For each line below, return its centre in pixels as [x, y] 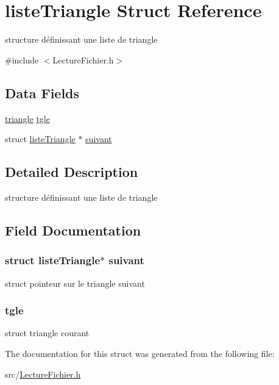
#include [22, 59]
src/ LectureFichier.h [43, 374]
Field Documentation [73, 230]
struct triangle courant [47, 333]
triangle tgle [27, 118]
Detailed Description [72, 172]
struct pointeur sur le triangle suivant [75, 283]
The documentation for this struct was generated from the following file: [140, 353]
